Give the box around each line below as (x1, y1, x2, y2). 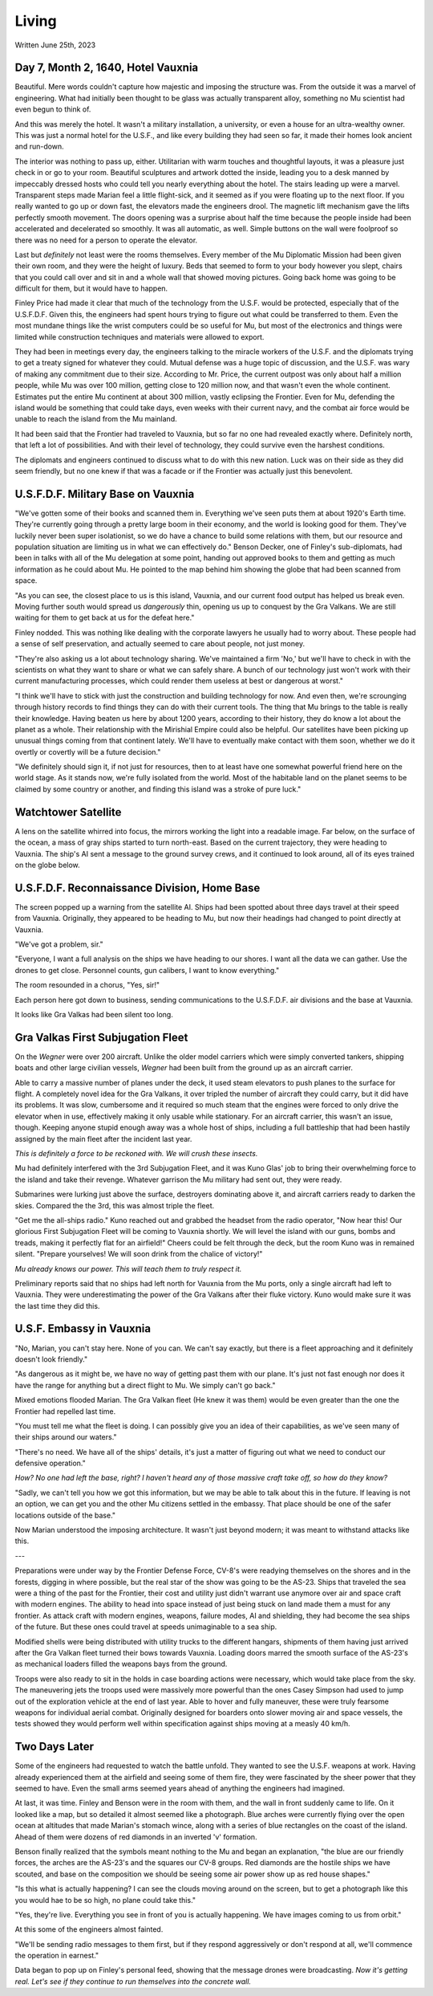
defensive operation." (14, 1458, 86, 1468)
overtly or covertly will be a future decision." (14, 747, 161, 756)
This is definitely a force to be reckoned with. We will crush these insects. (14, 1148, 258, 1158)
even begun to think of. (14, 104, 91, 114)
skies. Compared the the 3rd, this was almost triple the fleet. (14, 1200, 215, 1210)
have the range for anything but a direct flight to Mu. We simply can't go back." (14, 1380, 276, 1390)
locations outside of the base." (14, 1510, 116, 1520)
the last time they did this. (14, 1301, 100, 1310)
